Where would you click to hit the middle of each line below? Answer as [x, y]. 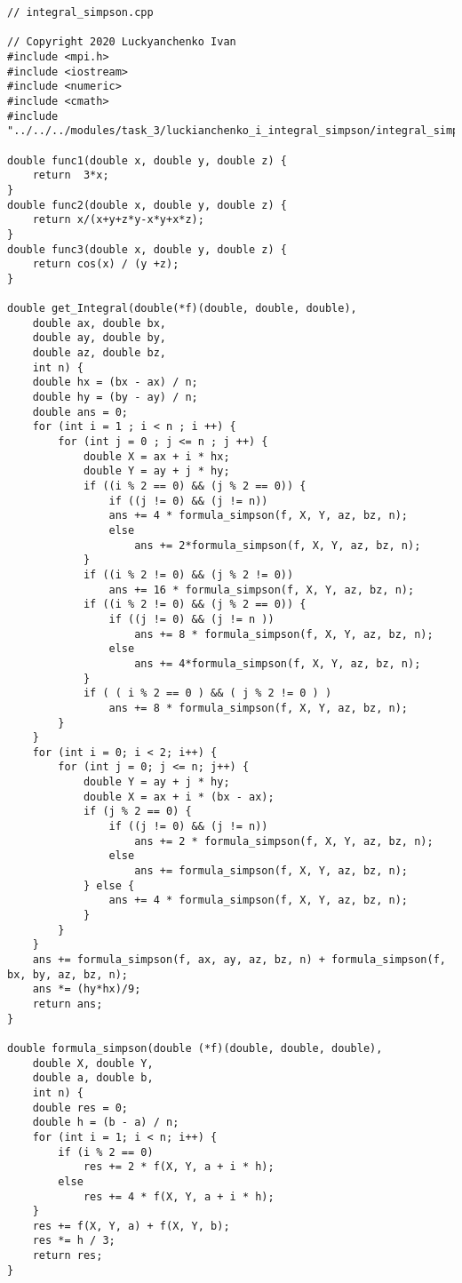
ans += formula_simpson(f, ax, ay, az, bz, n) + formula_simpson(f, [239, 960]
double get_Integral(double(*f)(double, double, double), [182, 309]
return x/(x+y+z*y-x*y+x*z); [118, 220]
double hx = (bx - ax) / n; [115, 383]
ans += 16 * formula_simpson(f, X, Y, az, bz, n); [262, 590]
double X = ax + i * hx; [156, 456]
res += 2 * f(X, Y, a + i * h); [179, 1167]
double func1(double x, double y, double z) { [147, 160]
